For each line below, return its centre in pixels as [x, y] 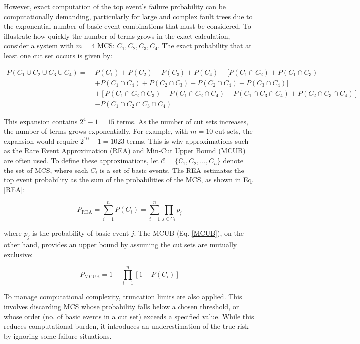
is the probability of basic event [81, 233]
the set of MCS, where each [46, 170]
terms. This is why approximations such [188, 140]
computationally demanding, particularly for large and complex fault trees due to [128, 16]
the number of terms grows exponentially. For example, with [96, 131]
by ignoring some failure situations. [58, 335]
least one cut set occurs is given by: [58, 55]
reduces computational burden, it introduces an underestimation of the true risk [126, 326]
